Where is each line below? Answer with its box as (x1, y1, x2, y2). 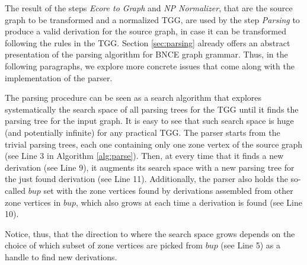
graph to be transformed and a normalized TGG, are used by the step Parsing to (5, 13, 300, 25)
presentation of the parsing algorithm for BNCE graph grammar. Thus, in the (5, 48, 288, 60)
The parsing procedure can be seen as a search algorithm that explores (5, 91, 262, 104)
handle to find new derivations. (5, 250, 117, 263)
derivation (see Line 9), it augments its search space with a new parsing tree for (5, 161, 295, 173)
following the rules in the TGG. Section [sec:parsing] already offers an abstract (5, 36, 290, 49)
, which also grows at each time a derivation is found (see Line (75, 196, 302, 208)
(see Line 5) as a (220, 239, 281, 251)
